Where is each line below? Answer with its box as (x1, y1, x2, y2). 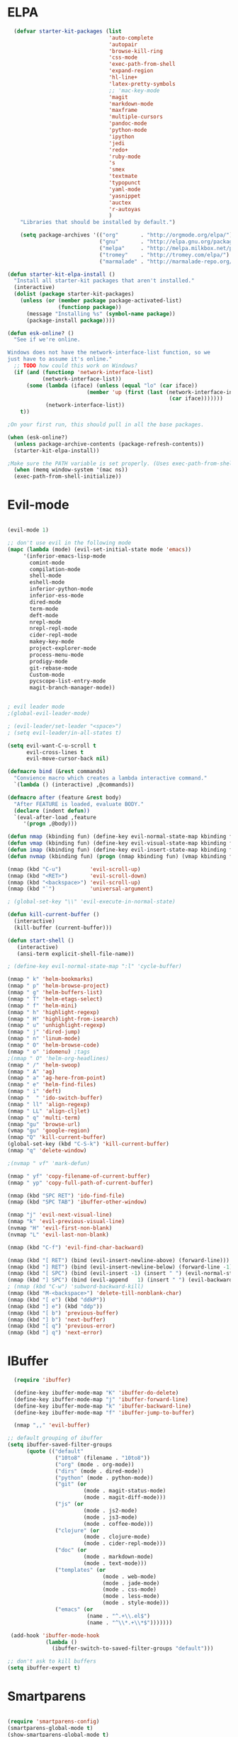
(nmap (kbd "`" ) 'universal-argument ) (7, 885, 154, 893)
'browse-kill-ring (108, 47, 163, 55)
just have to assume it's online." (7, 356, 113, 363)
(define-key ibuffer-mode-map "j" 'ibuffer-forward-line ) (13, 1395, 189, 1403)
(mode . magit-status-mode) (83, 1488, 166, 1495)
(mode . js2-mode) (83, 1507, 138, 1514)
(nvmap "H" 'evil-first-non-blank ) (7, 1225, 113, 1232)
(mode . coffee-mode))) (83, 1520, 154, 1527)
